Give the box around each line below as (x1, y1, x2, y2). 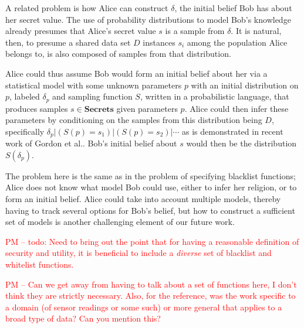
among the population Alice (187, 36, 288, 48)
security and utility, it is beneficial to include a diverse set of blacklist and (5, 247, 272, 259)
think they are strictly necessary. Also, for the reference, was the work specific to (5, 289, 296, 302)
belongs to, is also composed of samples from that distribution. (5, 47, 231, 60)
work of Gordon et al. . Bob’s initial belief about (5, 137, 177, 149)
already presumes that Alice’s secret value (5, 25, 156, 37)
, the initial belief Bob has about (174, 2, 292, 13)
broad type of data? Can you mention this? (5, 312, 161, 324)
